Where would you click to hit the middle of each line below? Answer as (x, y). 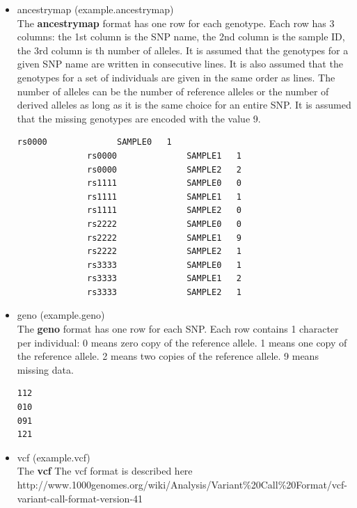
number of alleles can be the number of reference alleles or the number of (173, 91)
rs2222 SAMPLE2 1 (164, 252)
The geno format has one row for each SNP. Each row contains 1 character (178, 329)
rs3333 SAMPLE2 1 (164, 292)
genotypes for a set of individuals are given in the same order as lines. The (176, 77)
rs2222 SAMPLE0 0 (164, 224)
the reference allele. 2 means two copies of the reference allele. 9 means (168, 356)
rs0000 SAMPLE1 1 (164, 156)
